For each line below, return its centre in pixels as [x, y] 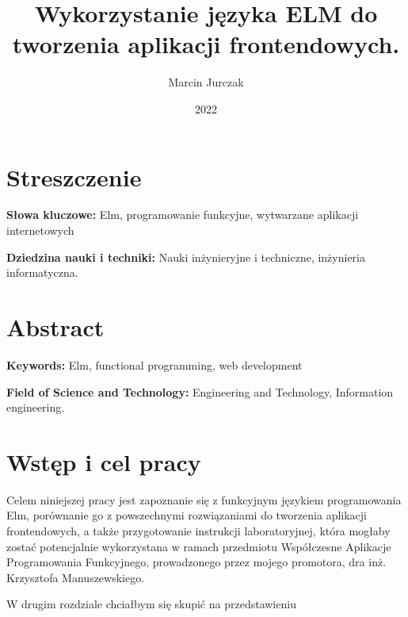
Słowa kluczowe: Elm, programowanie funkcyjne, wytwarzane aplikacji [183, 215]
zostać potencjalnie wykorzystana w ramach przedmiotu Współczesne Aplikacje [199, 546]
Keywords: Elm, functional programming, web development [154, 364]
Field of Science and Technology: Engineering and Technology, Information [200, 391]
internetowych [40, 230]
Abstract [55, 327]
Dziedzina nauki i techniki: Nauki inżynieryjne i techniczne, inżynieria [186, 257]
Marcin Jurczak [206, 82]
